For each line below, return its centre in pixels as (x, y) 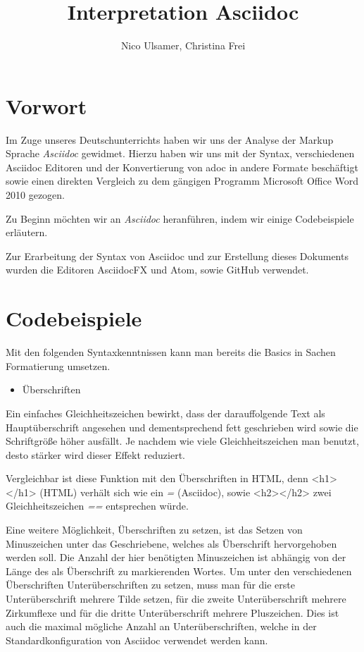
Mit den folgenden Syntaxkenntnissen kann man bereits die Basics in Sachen (171, 352)
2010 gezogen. (35, 195)
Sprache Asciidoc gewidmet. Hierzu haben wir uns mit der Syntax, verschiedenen (180, 153)
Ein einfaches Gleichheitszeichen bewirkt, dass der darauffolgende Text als (165, 413)
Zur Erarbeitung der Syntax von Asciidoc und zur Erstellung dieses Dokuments (177, 256)
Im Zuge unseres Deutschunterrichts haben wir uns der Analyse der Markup (170, 139)
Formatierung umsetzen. (58, 365)
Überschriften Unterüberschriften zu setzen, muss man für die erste (150, 585)
